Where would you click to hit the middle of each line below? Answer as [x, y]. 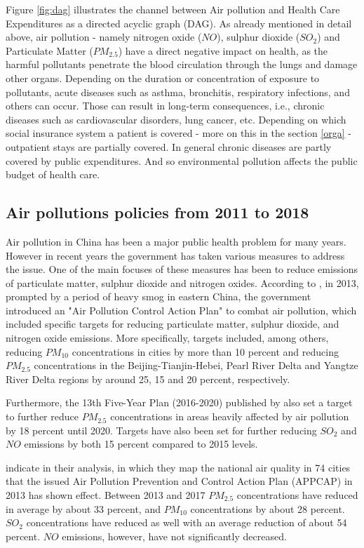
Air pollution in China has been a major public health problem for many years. [176, 241]
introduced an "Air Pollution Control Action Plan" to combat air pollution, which [181, 310]
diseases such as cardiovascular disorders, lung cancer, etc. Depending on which [176, 119]
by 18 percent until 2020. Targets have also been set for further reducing [161, 430]
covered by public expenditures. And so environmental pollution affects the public [182, 160]
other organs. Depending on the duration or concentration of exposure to [163, 78]
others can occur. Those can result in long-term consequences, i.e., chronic [165, 106]
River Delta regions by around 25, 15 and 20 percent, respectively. [148, 379]
